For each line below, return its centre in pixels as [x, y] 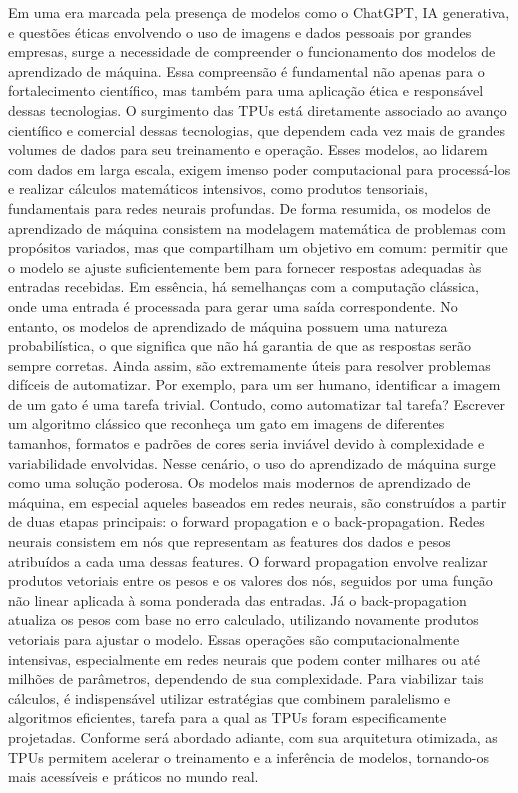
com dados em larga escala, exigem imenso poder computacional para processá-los [259, 168]
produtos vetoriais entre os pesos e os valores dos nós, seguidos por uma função [250, 580]
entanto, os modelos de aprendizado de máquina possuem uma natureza [228, 325]
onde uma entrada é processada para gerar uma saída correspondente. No [233, 305]
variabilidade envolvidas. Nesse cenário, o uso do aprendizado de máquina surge [252, 462]
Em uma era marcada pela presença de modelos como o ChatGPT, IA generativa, [259, 12]
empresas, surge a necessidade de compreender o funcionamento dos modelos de [252, 51]
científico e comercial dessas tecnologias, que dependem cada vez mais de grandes [257, 129]
